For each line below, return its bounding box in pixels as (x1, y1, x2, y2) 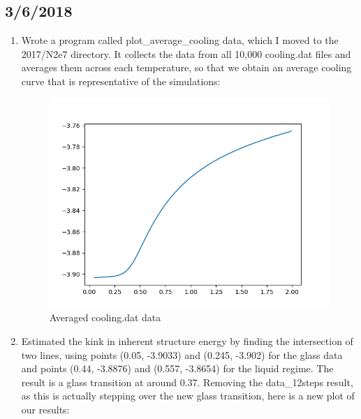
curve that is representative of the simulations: (21, 73, 221, 88)
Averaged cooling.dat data (49, 310, 161, 325)
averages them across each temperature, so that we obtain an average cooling (21, 60, 352, 75)
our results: (21, 402, 70, 416)
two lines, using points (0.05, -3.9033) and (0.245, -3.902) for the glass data (21, 347, 343, 362)
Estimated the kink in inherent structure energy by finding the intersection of (21, 333, 353, 348)
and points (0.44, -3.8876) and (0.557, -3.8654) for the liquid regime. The (21, 361, 334, 376)
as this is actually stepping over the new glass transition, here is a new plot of (21, 388, 355, 403)
